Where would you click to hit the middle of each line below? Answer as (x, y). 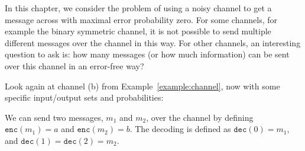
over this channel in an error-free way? (74, 65)
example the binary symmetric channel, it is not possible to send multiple (138, 31)
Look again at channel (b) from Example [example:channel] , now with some (142, 86)
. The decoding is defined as (180, 129)
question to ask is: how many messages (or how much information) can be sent (147, 54)
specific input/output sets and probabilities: (84, 97)
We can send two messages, (54, 117)
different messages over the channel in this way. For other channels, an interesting (153, 42)
